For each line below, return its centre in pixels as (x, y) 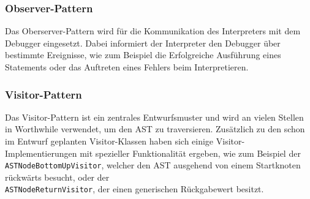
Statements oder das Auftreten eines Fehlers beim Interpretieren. (127, 67)
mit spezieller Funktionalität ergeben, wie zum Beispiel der (190, 153)
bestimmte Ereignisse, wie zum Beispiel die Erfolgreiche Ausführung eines (143, 55)
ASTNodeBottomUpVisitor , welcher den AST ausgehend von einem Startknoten (153, 165)
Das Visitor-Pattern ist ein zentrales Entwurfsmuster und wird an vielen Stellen (154, 117)
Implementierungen (41, 153)
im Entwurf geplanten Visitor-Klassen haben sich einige (109, 141)
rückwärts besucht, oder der (57, 177)
